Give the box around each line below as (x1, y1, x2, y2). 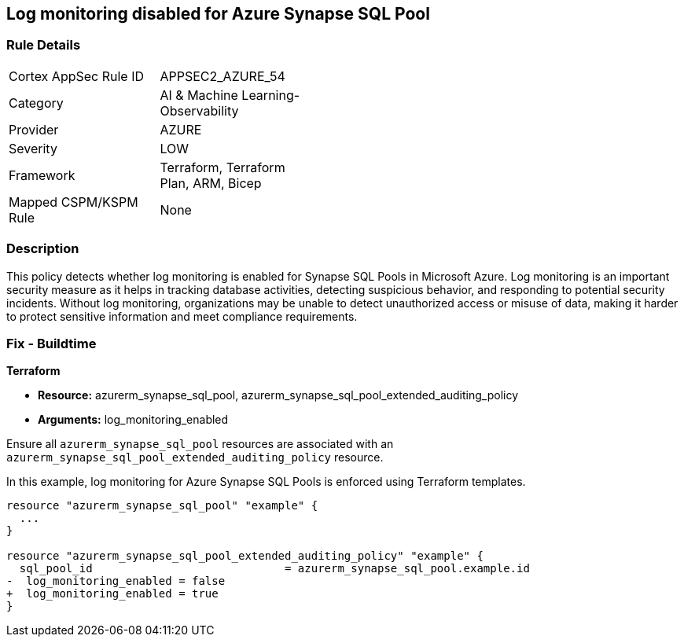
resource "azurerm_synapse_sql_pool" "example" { (6, 499, 318, 513)
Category (9, 94, 64, 111)
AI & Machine (160, 86, 238, 103)
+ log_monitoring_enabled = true (6, 587, 219, 601)
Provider (9, 121, 59, 138)
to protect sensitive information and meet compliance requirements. (6, 309, 358, 323)
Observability (160, 102, 239, 119)
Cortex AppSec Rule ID (9, 68, 145, 84)
